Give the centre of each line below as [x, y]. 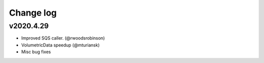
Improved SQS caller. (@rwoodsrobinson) [63, 38]
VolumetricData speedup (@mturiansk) [60, 45]
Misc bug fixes [36, 52]
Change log [33, 13]
